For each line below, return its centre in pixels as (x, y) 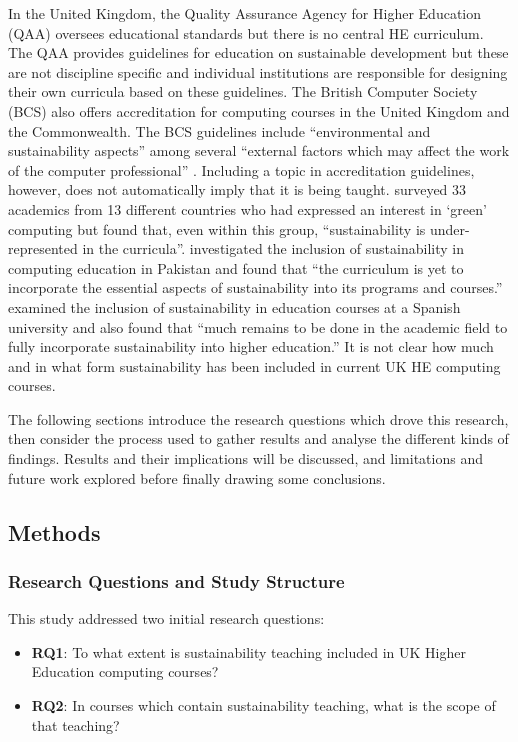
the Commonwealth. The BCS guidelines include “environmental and (219, 130)
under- (449, 228)
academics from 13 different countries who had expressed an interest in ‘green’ (247, 208)
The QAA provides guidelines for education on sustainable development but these (258, 52)
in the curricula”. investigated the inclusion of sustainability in (273, 248)
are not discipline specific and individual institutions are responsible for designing (258, 71)
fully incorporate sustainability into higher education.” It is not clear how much (251, 346)
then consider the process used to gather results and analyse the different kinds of (258, 438)
